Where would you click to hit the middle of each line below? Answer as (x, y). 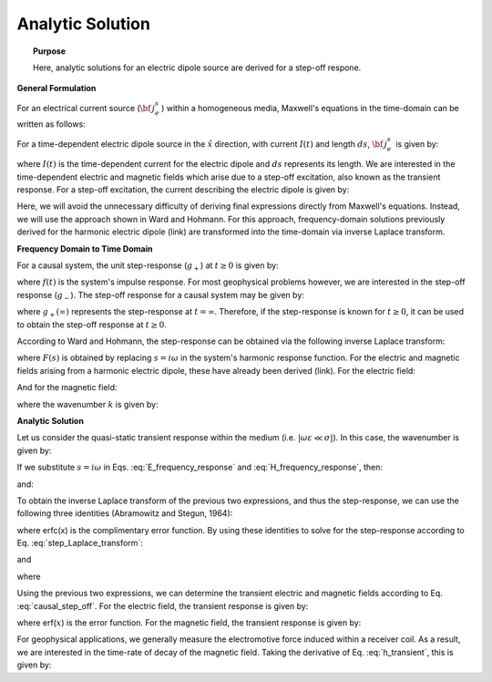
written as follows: (51, 124)
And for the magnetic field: (67, 387)
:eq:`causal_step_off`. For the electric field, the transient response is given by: (163, 605)
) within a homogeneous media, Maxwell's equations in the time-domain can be (310, 108)
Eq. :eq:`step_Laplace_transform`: (80, 543)
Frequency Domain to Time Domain (85, 248)
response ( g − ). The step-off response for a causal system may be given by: (161, 296)
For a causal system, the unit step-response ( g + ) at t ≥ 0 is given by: (148, 266)
